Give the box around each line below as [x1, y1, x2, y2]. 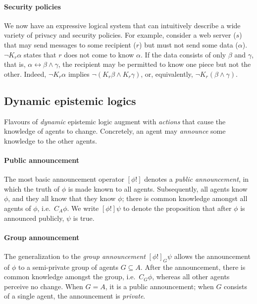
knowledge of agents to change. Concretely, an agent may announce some [4, 126, 226, 136]
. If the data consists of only [141, 49, 226, 59]
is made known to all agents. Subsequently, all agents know [68, 183, 248, 194]
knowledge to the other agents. [4, 135, 97, 146]
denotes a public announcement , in [144, 174, 249, 184]
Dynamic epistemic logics [4, 93, 136, 108]
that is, [4, 59, 26, 69]
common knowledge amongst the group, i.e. [4, 271, 136, 282]
